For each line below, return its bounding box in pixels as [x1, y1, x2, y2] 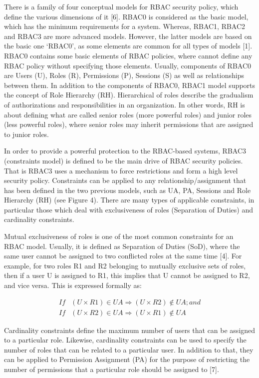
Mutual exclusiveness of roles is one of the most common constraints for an [4, 231, 234, 241]
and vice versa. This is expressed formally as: [4, 280, 142, 290]
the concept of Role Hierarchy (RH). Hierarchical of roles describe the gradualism [4, 89, 254, 100]
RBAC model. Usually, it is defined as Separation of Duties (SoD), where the [4, 240, 240, 251]
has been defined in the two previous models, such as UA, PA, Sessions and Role [4, 184, 251, 195]
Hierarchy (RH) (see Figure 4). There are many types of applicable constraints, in [4, 194, 255, 205]
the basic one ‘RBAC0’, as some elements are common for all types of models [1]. [4, 40, 253, 51]
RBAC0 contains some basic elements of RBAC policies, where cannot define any [4, 50, 253, 60]
